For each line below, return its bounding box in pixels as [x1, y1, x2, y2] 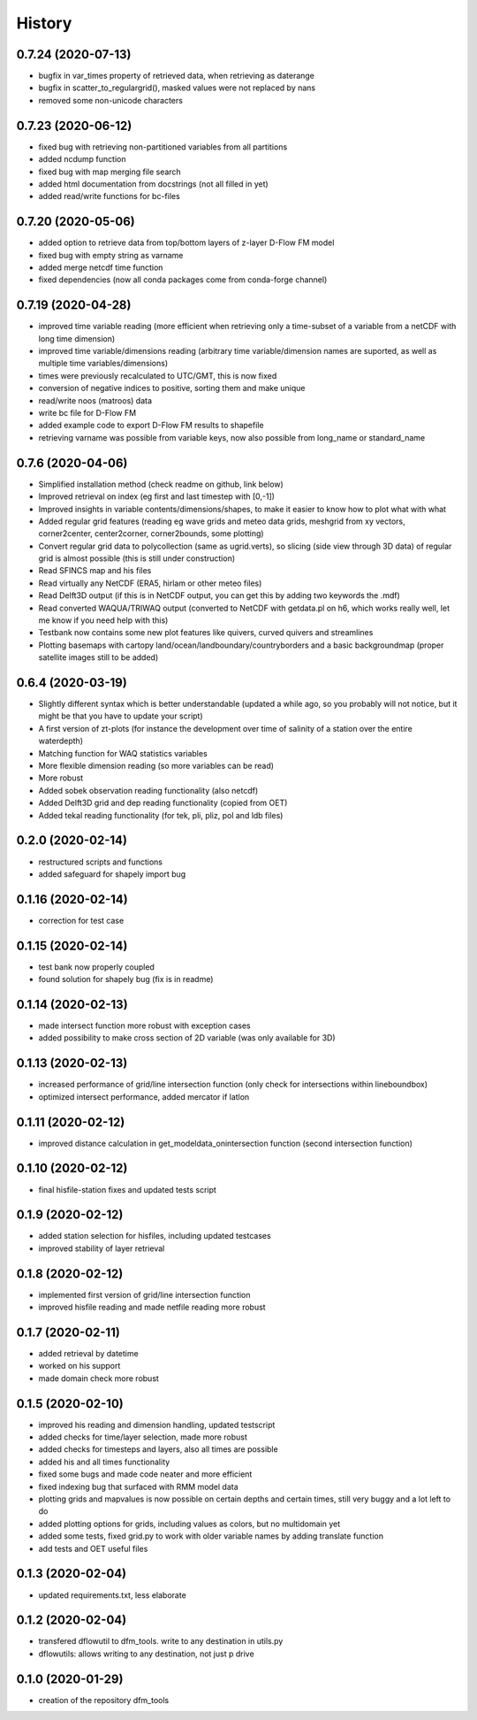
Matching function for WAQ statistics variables [38, 748, 208, 758]
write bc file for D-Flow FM [38, 408, 137, 418]
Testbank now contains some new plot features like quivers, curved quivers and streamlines [38, 627, 374, 638]
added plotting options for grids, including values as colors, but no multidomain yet [38, 1518, 341, 1529]
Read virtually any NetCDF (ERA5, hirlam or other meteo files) [38, 578, 262, 588]
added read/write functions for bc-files [38, 191, 180, 202]
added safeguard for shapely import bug [38, 868, 186, 879]
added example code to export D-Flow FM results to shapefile [38, 420, 264, 431]
